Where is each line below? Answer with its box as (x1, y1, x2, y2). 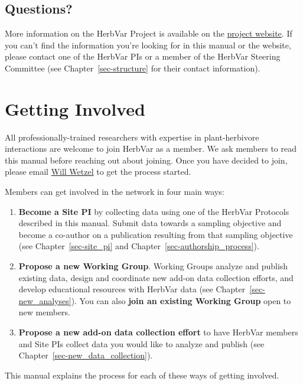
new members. (18, 306, 71, 318)
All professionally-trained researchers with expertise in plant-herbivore (5, 130, 259, 143)
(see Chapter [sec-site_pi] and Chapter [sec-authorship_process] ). (18, 240, 259, 252)
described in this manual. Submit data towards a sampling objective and (18, 217, 282, 229)
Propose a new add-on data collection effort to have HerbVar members (18, 326, 298, 338)
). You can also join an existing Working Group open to (71, 294, 291, 306)
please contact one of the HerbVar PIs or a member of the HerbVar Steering (5, 50, 281, 63)
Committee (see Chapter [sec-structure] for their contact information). (5, 61, 260, 74)
